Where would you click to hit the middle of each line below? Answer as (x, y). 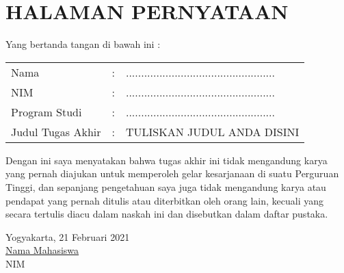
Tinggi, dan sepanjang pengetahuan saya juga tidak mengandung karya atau (166, 186)
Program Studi (47, 112)
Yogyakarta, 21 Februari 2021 (68, 236)
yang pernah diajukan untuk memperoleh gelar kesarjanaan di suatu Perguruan (172, 173)
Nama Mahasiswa (42, 250)
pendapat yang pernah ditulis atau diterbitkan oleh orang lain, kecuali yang (165, 200)
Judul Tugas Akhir (56, 131)
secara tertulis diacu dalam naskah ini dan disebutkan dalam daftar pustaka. (167, 214)
